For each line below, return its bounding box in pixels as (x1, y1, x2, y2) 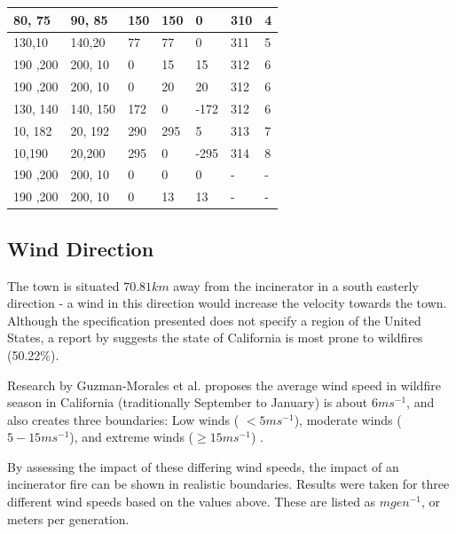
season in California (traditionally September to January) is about (7, 393, 368, 412)
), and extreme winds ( (69, 428, 194, 446)
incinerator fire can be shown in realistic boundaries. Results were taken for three (7, 475, 450, 493)
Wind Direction (7, 234, 154, 262)
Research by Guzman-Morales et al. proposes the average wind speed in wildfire (7, 375, 441, 394)
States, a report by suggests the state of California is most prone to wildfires (7, 328, 423, 347)
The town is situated (7, 276, 120, 294)
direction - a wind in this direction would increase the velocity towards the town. (7, 294, 447, 312)
